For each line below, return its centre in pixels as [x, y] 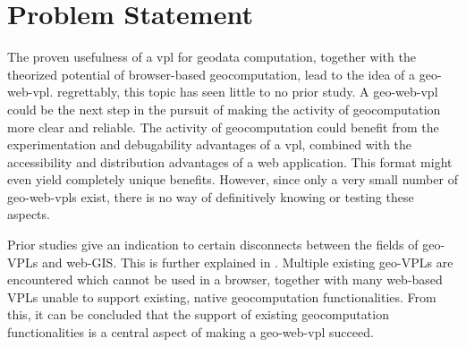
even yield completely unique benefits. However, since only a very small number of [233, 179]
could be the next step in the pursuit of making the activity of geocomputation [224, 109]
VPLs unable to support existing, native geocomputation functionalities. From [222, 296]
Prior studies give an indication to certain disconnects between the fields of [213, 245]
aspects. [29, 214]
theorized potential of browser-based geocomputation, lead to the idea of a [212, 74]
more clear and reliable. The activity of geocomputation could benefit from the [223, 127]
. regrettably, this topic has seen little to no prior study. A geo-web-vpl [244, 92]
